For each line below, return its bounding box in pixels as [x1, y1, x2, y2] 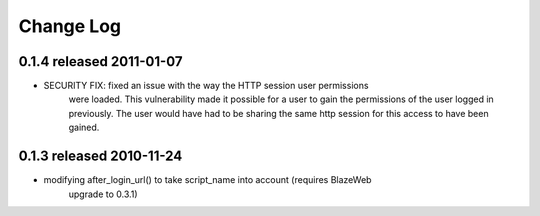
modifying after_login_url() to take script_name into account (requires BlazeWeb [43, 174, 372, 186]
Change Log [18, 15, 122, 37]
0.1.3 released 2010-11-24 [18, 148, 183, 165]
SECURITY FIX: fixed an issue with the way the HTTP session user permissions [43, 80, 369, 92]
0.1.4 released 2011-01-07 [18, 53, 183, 70]
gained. [68, 121, 100, 134]
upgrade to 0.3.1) [68, 188, 139, 200]
